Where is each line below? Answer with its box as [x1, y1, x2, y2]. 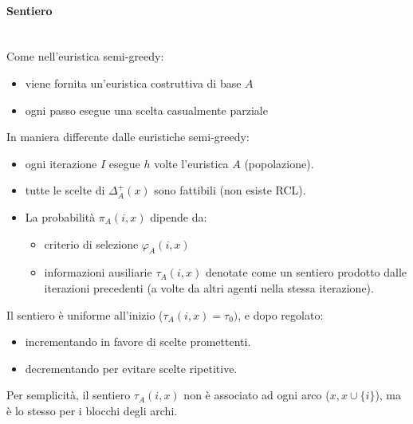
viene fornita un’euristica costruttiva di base [25, 74, 242, 91]
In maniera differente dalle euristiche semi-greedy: [6, 128, 250, 145]
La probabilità [25, 208, 96, 225]
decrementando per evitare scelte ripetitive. [25, 359, 238, 376]
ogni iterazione [25, 155, 97, 171]
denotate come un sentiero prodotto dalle [205, 264, 407, 281]
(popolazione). [244, 155, 314, 171]
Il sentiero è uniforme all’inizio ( [6, 306, 163, 323]
